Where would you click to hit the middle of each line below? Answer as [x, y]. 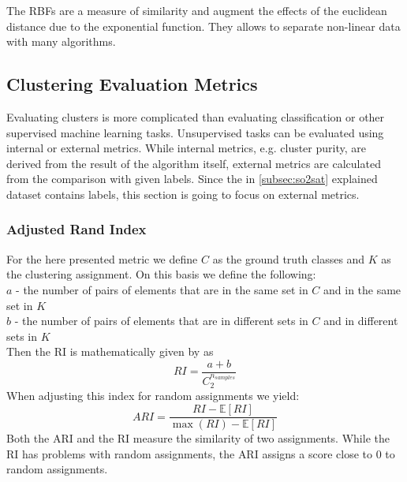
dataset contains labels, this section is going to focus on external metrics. [183, 194]
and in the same [362, 289]
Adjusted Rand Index [77, 229]
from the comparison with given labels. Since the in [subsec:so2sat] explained [192, 179]
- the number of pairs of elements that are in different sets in [161, 321]
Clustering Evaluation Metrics [132, 84]
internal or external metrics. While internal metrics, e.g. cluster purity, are [186, 148]
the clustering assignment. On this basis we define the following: [161, 274]
